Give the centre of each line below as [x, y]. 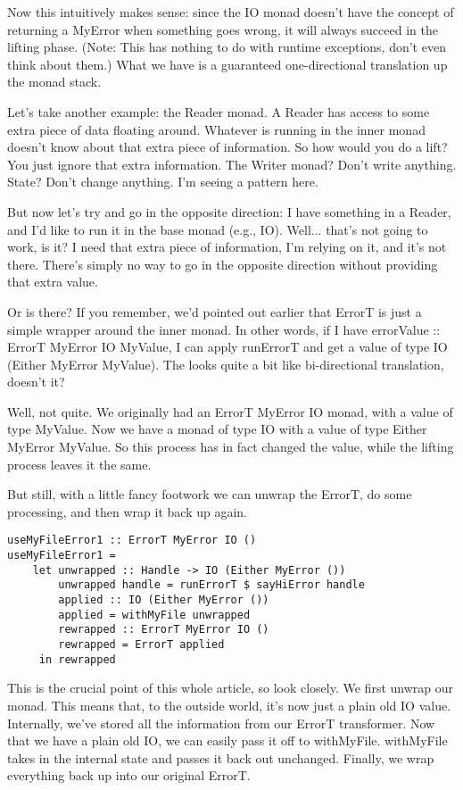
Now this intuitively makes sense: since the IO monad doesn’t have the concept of [231, 12]
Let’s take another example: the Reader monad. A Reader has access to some [219, 111]
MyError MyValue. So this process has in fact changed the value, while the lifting [231, 447]
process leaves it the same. [79, 464]
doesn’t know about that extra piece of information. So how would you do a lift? [227, 147]
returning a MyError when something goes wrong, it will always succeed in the [223, 29]
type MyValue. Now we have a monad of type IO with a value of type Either [217, 429]
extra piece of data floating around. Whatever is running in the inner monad [216, 129]
